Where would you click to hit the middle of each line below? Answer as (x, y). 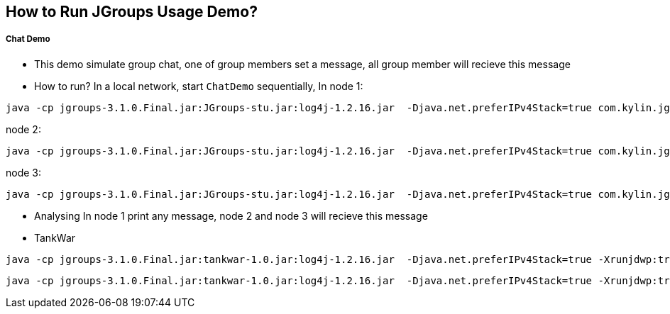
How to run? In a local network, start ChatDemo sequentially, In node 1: (199, 86)
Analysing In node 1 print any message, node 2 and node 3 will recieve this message (231, 215)
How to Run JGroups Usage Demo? (132, 12)
